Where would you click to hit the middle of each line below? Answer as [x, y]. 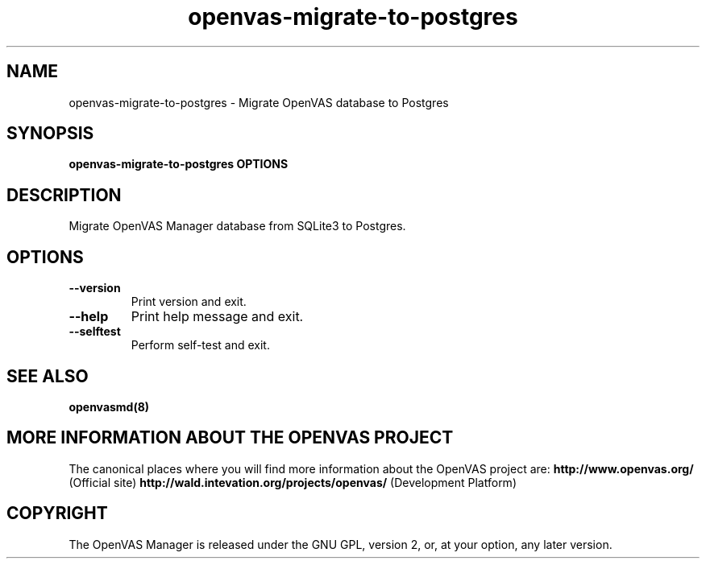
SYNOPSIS [50, 134]
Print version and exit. [189, 302]
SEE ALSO [48, 376]
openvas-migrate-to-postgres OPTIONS [179, 164]
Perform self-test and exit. [200, 345]
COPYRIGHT [57, 513]
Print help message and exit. [217, 317]
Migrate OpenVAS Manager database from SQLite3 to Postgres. [237, 226]
